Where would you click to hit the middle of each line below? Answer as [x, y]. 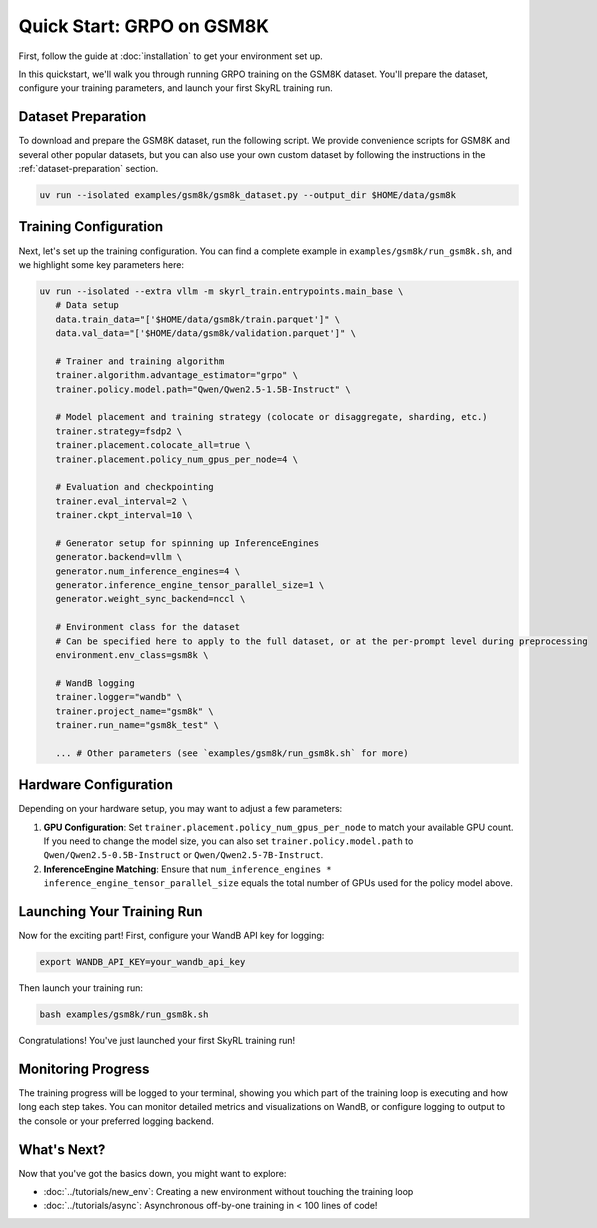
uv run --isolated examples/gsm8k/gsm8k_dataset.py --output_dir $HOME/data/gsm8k [248, 195]
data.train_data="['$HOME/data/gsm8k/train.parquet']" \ [198, 319]
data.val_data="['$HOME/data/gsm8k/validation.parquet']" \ [206, 333]
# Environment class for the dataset [147, 627]
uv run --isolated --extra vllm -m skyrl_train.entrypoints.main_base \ [221, 291]
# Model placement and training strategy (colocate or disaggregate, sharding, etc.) [272, 417]
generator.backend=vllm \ [119, 557]
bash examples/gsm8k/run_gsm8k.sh [124, 1014]
